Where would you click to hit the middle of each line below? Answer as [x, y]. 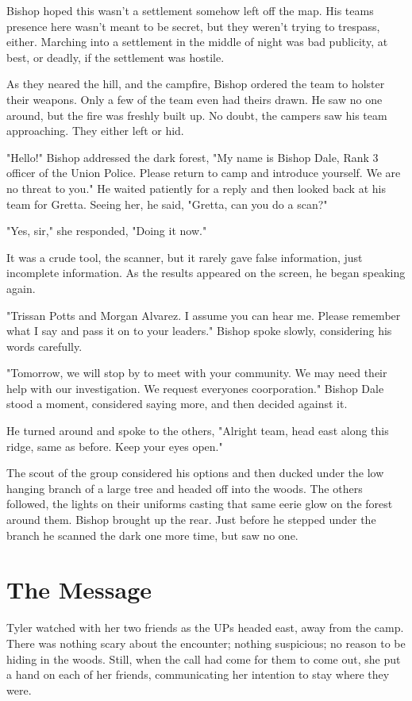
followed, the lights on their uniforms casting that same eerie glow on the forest [200, 504]
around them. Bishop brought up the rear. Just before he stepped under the [191, 520]
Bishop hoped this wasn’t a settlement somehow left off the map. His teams [190, 10]
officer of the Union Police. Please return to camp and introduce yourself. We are [204, 173]
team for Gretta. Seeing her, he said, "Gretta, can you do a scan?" [167, 204]
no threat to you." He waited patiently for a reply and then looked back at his [196, 188]
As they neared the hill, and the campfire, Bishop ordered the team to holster [196, 84]
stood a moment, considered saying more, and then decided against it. [177, 404]
